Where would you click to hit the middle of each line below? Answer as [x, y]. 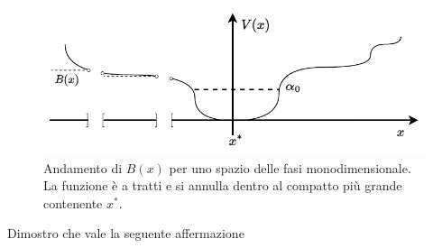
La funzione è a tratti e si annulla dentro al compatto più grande [223, 185]
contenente [73, 202]
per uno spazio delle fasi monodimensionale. [290, 167]
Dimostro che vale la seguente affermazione [126, 233]
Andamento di [83, 167]
